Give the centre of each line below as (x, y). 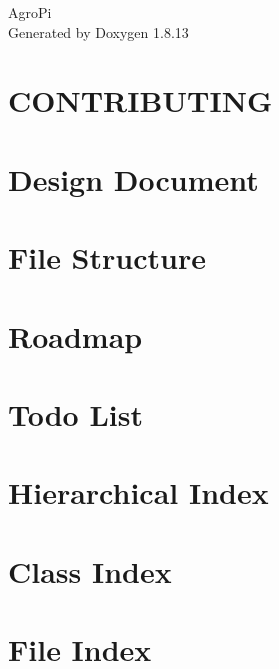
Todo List (75, 413)
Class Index (90, 570)
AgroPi (30, 12)
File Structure (107, 257)
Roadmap (75, 335)
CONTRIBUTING (140, 100)
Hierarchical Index (138, 492)
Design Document (133, 178)
